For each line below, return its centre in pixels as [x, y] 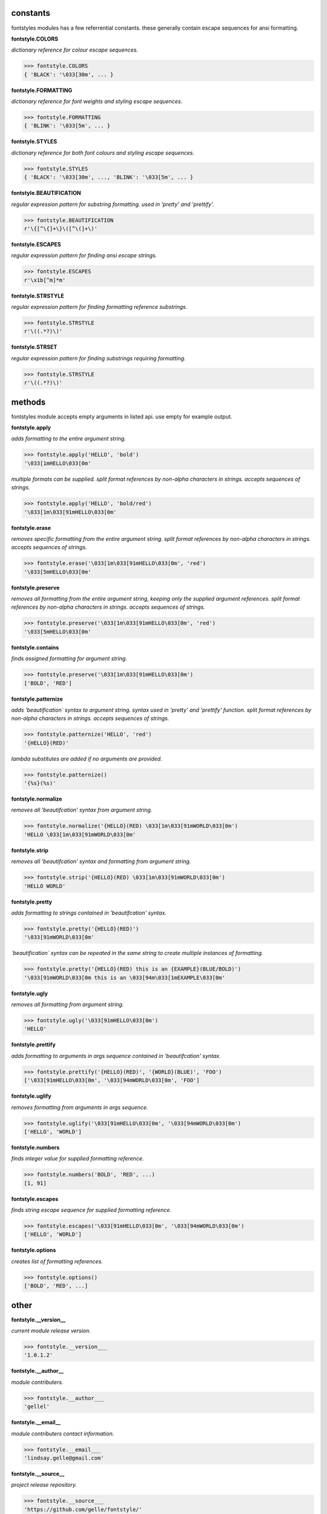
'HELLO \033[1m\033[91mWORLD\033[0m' [80, 835]
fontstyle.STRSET [34, 347]
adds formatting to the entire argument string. [69, 438]
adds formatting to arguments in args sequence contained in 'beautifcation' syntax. [116, 1056]
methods [28, 402]
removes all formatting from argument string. [68, 1005]
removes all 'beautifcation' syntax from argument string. [82, 810]
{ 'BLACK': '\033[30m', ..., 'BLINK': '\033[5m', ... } [109, 177]
